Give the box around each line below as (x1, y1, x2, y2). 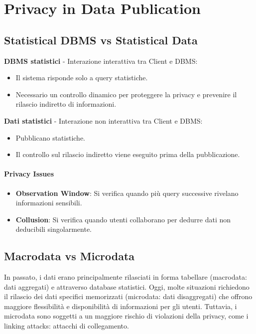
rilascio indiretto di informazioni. (15, 99, 117, 109)
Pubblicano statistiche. (15, 132, 85, 143)
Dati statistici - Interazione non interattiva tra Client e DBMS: (4, 115, 203, 126)
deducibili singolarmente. (15, 224, 92, 234)
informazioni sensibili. (15, 197, 82, 208)
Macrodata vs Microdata (4, 248, 135, 264)
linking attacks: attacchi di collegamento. (4, 321, 129, 331)
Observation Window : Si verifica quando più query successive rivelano (15, 187, 239, 198)
